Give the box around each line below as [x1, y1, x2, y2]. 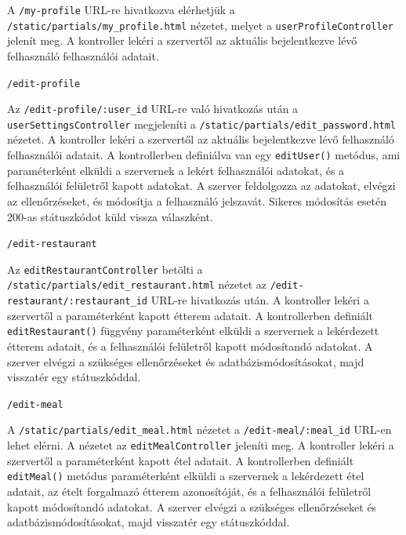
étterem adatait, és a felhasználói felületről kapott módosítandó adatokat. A [7, 337, 373, 354]
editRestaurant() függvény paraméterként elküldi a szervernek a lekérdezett [7, 322, 379, 339]
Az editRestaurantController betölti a [7, 260, 203, 277]
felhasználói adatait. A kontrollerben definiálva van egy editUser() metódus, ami [7, 147, 401, 163]
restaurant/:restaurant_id [7, 296, 147, 308]
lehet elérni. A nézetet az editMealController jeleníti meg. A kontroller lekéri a [7, 437, 394, 453]
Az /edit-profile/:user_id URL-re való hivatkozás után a [7, 100, 299, 117]
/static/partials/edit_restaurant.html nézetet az [7, 276, 266, 293]
